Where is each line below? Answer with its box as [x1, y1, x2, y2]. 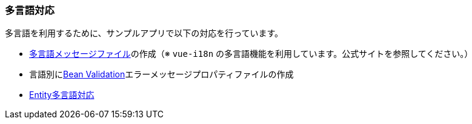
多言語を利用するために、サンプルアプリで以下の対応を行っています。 [5, 28, 284, 39]
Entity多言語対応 [29, 90, 95, 100]
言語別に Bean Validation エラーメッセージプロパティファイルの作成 [29, 69, 294, 80]
